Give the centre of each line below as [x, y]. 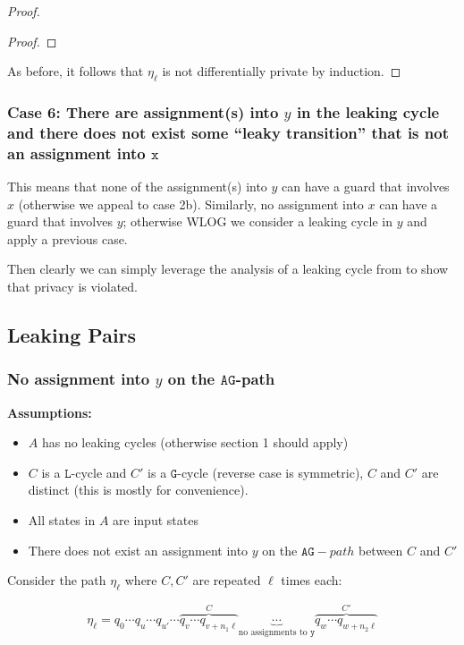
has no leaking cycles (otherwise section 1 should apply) [195, 442]
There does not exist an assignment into [138, 550]
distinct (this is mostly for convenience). [138, 490]
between [380, 550]
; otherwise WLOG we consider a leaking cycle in [258, 221]
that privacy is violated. [72, 287]
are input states [156, 519]
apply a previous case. [67, 238]
